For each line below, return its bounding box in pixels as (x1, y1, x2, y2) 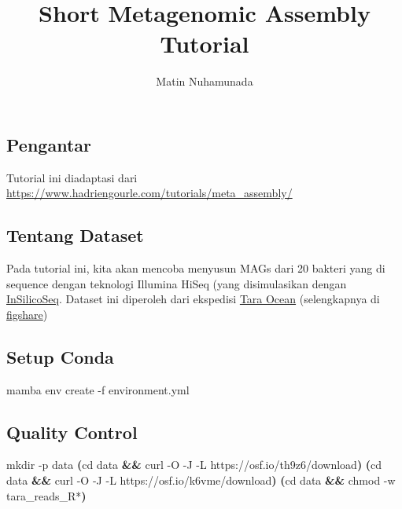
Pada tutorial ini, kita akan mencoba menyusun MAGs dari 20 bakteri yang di (6, 260, 385, 276)
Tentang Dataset (6, 223, 144, 247)
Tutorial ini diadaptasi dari (6, 169, 138, 185)
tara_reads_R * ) (6, 487, 87, 504)
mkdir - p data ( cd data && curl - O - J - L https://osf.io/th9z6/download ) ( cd (6, 456, 382, 473)
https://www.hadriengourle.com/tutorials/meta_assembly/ (6, 185, 293, 201)
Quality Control (6, 419, 138, 444)
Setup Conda (6, 344, 114, 368)
